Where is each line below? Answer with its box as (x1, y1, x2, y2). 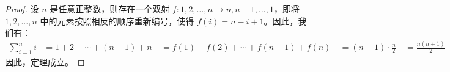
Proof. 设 (5, 2, 39, 15)
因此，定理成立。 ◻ (5, 55, 85, 68)
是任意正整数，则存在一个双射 (50, 2, 170, 15)
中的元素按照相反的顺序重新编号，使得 (40, 14, 194, 27)
